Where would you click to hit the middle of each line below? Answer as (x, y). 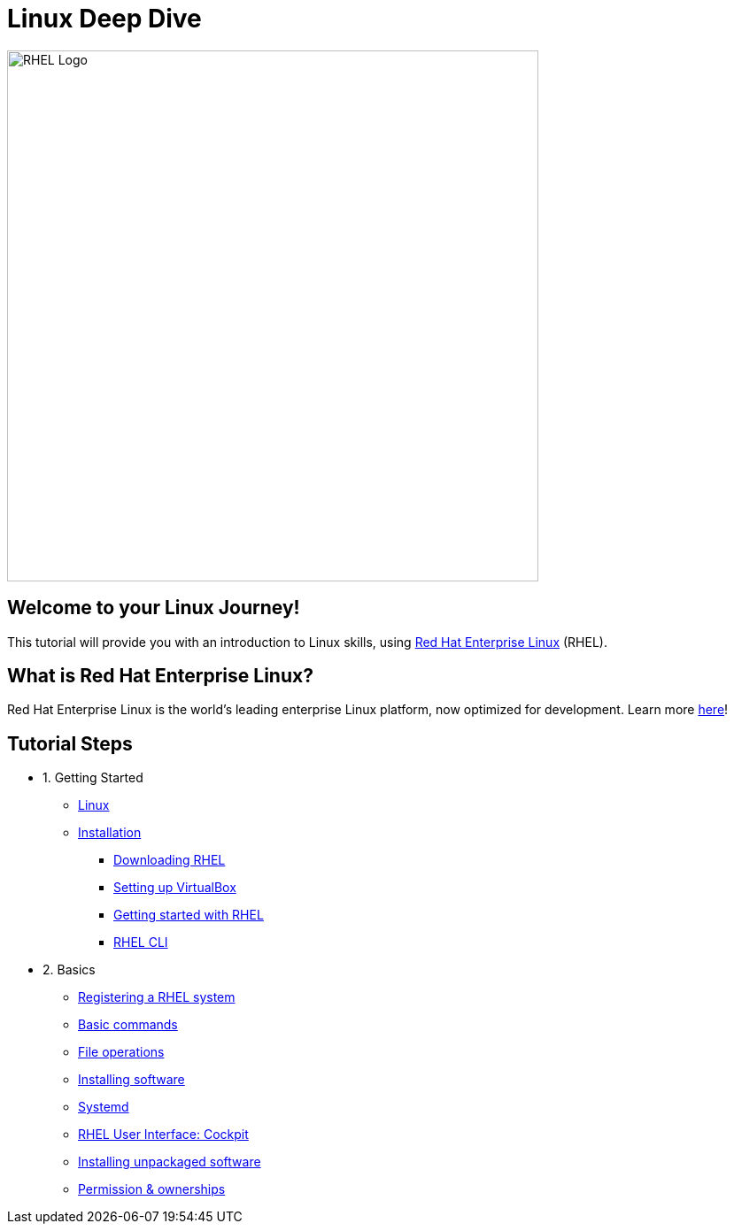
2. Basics (69, 970)
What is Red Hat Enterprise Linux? (160, 676)
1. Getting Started (93, 778)
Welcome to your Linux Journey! (154, 608)
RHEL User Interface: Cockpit (163, 1135)
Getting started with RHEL (189, 915)
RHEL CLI (141, 942)
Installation (110, 833)
